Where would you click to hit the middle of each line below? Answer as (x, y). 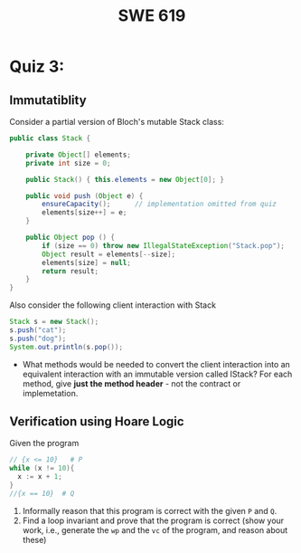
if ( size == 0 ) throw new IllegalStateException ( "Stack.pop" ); (163, 245)
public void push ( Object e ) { (85, 195)
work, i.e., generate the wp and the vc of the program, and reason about (155, 529)
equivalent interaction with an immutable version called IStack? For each (157, 374)
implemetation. (50, 393)
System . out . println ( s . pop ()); (66, 347)
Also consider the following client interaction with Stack (113, 305)
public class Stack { (50, 138)
